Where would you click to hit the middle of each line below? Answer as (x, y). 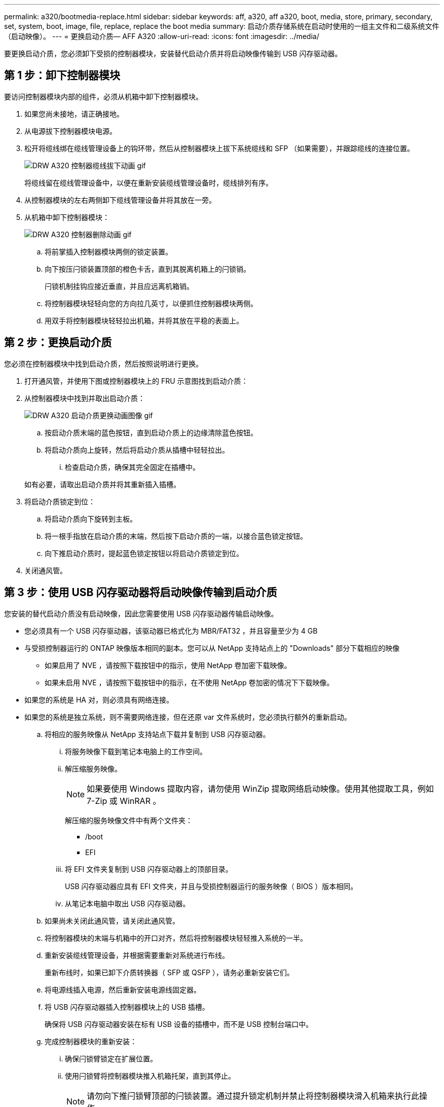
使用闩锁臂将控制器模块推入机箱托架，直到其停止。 (150, 1076)
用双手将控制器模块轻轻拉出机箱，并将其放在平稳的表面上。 (144, 320)
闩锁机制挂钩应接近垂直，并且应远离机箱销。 (119, 286)
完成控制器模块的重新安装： (91, 1041)
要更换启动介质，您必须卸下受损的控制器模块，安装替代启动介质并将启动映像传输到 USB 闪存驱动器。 (173, 53)
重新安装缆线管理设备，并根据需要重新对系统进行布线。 (137, 955)
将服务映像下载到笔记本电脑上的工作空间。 (136, 751)
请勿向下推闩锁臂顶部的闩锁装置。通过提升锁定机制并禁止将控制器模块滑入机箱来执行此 (253, 1096)
